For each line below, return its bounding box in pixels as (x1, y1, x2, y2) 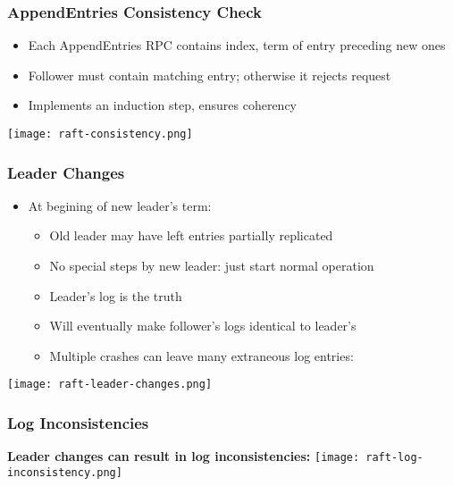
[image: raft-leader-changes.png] (7, 378, 213, 391)
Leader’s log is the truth (49, 286, 182, 305)
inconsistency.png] (7, 465, 122, 479)
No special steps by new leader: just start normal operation (49, 256, 374, 275)
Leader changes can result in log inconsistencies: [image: (7, 447, 360, 465)
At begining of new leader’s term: (28, 196, 212, 214)
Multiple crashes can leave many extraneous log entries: (49, 346, 354, 364)
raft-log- (365, 451, 424, 465)
